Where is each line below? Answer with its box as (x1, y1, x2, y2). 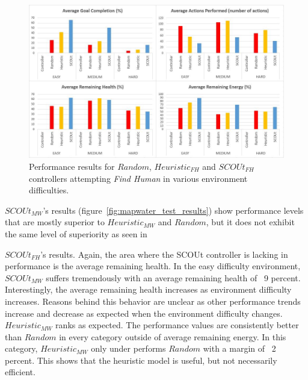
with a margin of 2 (203, 342, 276, 355)
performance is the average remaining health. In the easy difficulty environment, (5, 260, 301, 272)
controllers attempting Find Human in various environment (29, 172, 248, 184)
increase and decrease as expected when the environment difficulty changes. (5, 307, 283, 319)
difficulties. (29, 184, 69, 196)
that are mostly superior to (5, 216, 105, 228)
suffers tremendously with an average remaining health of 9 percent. (46, 271, 301, 284)
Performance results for (29, 160, 115, 172)
